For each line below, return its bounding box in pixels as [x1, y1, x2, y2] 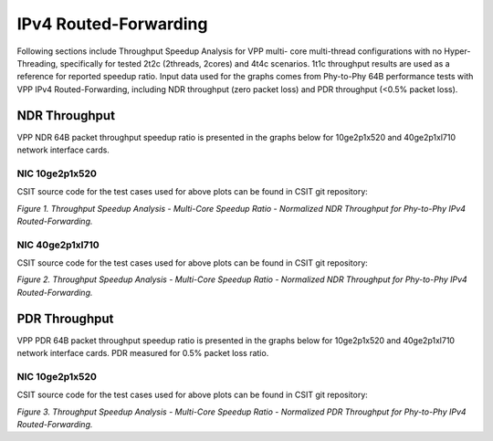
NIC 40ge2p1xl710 [16, 238, 100, 251]
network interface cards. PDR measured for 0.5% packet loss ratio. [16, 348, 269, 359]
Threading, [16, 58, 58, 68]
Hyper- [444, 46, 471, 57]
